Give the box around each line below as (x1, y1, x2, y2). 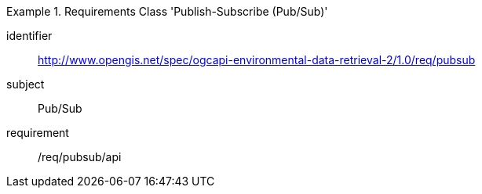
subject (6, 77, 45, 91)
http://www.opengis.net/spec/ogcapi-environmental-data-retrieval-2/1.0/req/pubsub (38, 53, 476, 66)
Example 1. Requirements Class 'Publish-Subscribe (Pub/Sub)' (6, 5, 328, 18)
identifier (6, 29, 53, 42)
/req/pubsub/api (38, 150, 122, 163)
